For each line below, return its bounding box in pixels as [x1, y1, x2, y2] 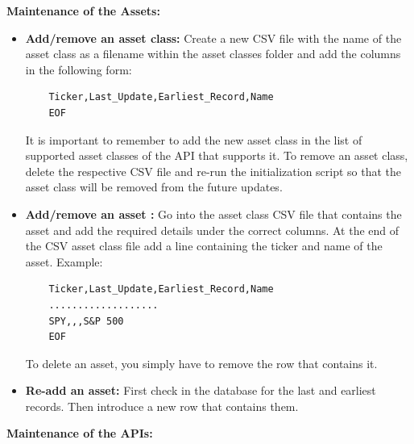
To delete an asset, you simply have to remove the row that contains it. [25, 354, 378, 371]
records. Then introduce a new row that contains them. [25, 397, 299, 414]
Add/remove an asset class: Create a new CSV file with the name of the [25, 29, 402, 46]
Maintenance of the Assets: [6, 2, 160, 19]
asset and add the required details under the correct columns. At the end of [25, 221, 400, 238]
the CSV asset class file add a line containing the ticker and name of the [25, 237, 383, 254]
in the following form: [25, 61, 132, 77]
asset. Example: [25, 253, 103, 270]
